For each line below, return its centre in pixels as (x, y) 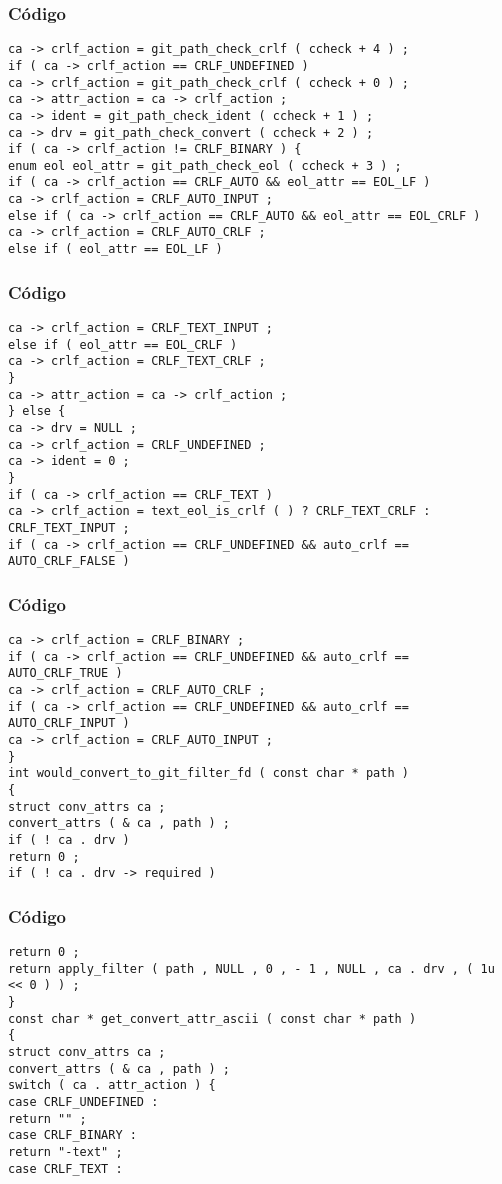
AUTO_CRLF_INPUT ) (69, 723)
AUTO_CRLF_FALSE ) (69, 561)
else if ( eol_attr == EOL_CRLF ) (123, 344)
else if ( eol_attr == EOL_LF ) (115, 249)
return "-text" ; (65, 1151)
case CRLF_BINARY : (72, 1135)
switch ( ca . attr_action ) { (112, 1085)
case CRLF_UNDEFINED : (83, 1102)
